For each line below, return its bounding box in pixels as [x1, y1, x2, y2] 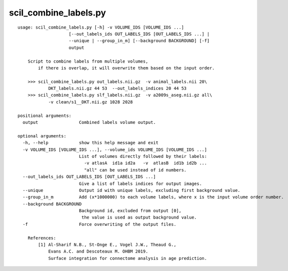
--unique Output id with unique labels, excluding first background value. [22, 187, 240, 193]
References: [27, 235, 56, 240]
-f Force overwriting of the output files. [22, 221, 177, 227]
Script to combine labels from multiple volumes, [27, 58, 148, 64]
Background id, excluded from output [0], [79, 208, 182, 214]
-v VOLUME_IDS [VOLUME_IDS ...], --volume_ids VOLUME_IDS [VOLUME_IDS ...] [22, 147, 207, 152]
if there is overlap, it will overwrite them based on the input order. [38, 65, 215, 70]
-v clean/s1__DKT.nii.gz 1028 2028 [48, 99, 133, 104]
